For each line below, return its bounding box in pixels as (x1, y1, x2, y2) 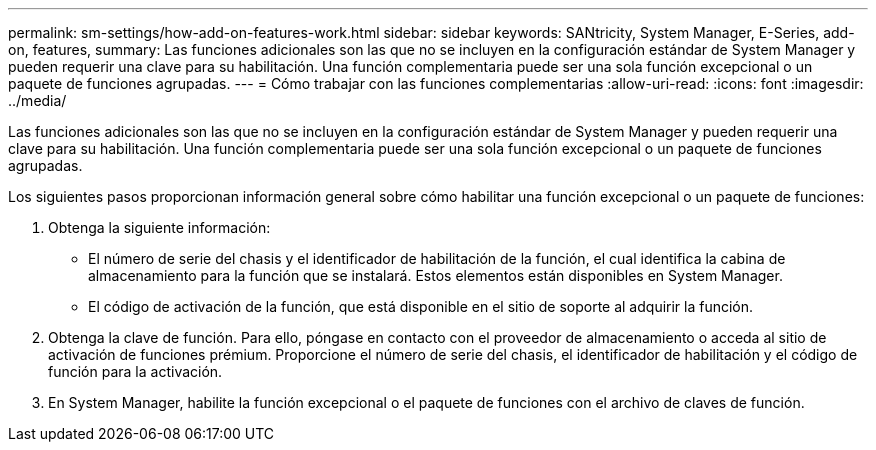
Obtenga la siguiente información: (48, 219, 271, 236)
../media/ (8, 92, 67, 109)
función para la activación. (48, 363, 223, 380)
